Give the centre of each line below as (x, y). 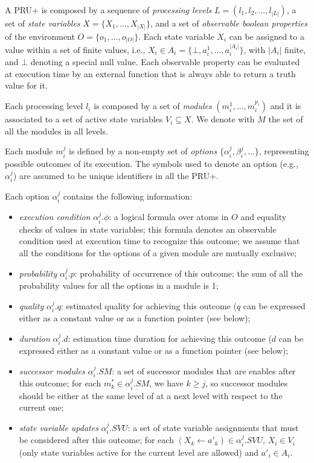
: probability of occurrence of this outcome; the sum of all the (189, 273)
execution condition (55, 217)
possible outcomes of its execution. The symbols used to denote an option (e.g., (152, 164)
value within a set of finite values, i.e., (75, 49)
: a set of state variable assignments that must (213, 427)
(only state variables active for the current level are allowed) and (139, 452)
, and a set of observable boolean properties (229, 23)
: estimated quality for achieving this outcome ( (149, 305)
